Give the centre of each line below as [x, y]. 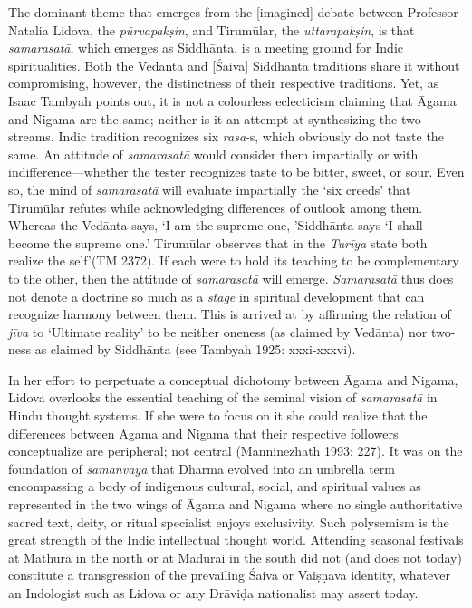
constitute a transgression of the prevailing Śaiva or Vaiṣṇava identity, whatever [229, 575]
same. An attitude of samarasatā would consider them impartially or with [213, 154]
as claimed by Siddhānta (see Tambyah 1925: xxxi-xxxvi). [195, 349]
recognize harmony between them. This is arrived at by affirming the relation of [230, 314]
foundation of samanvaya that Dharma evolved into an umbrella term [202, 468]
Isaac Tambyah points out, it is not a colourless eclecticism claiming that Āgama [232, 100]
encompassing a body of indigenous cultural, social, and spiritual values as [215, 486]
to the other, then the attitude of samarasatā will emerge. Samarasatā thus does [231, 278]
